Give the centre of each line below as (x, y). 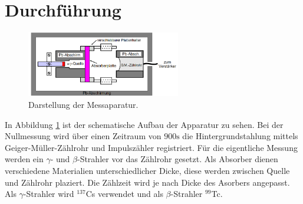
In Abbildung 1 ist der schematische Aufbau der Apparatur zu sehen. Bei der (144, 124)
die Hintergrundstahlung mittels (240, 136)
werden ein (24, 159)
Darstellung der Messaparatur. (83, 105)
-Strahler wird (49, 194)
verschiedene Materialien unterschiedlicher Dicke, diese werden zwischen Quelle (147, 171)
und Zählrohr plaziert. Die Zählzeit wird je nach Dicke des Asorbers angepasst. (147, 182)
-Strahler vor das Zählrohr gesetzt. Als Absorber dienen (177, 159)
